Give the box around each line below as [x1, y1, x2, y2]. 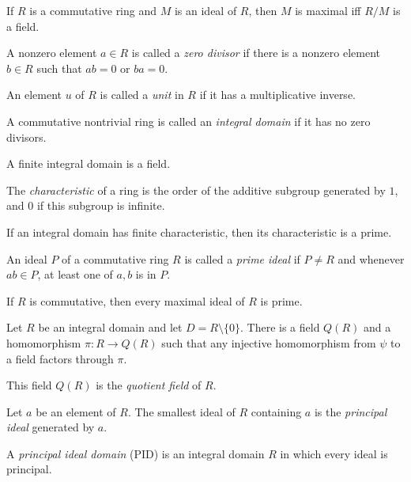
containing [251, 403, 302, 419]
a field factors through [6, 350, 114, 366]
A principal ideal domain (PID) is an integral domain [6, 445, 265, 461]
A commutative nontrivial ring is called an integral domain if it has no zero [6, 112, 371, 129]
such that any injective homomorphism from [161, 334, 376, 351]
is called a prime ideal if [184, 250, 300, 267]
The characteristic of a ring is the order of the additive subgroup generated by [6, 181, 386, 198]
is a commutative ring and [29, 2, 157, 18]
